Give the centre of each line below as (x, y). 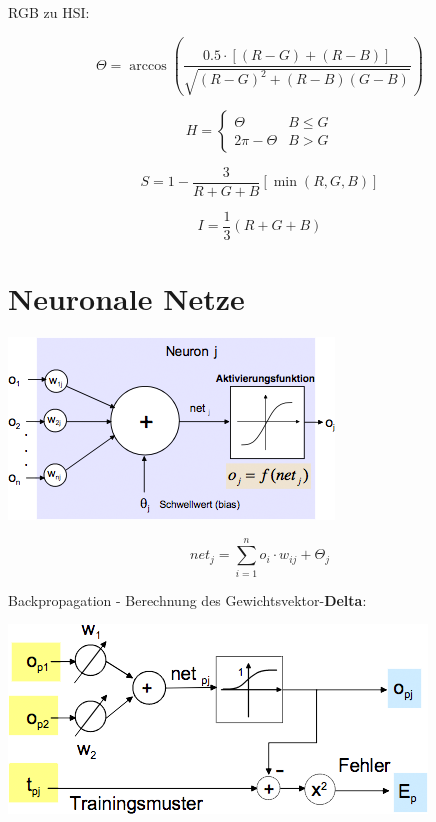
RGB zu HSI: (49, 12)
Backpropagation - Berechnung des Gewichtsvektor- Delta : (187, 599)
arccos (148, 65)
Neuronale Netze (126, 297)
